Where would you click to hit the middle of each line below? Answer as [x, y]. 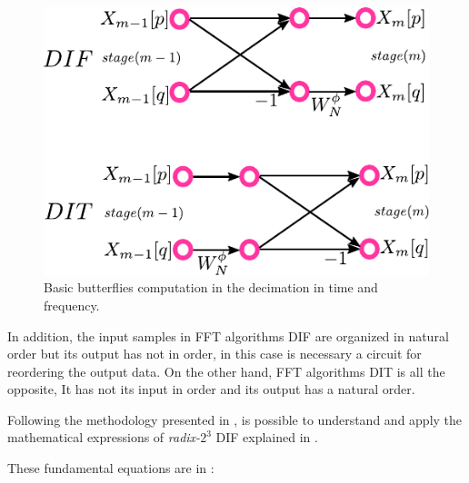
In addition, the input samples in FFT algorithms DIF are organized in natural [228, 335]
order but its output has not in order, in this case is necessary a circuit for [215, 354]
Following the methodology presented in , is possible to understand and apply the [235, 419]
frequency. [72, 305]
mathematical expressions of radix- [104, 437]
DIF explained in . [267, 437]
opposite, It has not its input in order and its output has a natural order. [211, 389]
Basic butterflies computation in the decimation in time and [211, 287]
